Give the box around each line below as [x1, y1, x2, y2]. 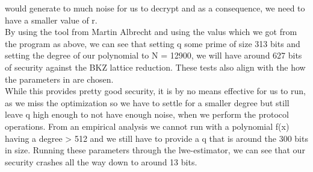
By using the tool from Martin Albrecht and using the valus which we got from [5, 25, 297, 38]
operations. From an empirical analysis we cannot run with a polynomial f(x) [5, 119, 290, 132]
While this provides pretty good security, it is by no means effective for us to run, [5, 84, 306, 97]
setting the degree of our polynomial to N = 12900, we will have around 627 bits [5, 49, 302, 62]
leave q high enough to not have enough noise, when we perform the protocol [5, 108, 289, 121]
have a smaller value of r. [5, 13, 98, 26]
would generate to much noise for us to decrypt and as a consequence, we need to [5, 2, 305, 14]
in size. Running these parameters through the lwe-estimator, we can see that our [5, 144, 305, 156]
